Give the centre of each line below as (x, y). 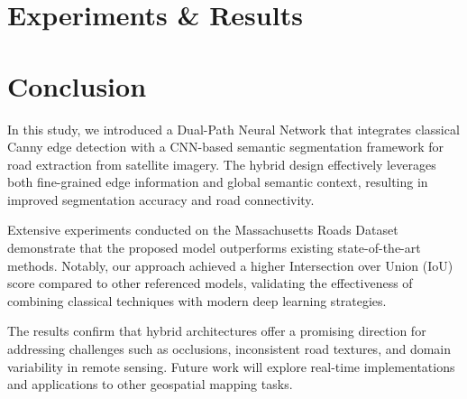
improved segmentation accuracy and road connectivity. (161, 199)
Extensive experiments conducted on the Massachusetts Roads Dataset (203, 230)
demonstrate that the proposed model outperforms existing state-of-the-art (214, 248)
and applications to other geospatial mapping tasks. (150, 384)
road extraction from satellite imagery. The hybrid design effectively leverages (222, 164)
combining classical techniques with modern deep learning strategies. (197, 300)
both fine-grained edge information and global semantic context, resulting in (218, 182)
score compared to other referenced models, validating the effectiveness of (210, 283)
